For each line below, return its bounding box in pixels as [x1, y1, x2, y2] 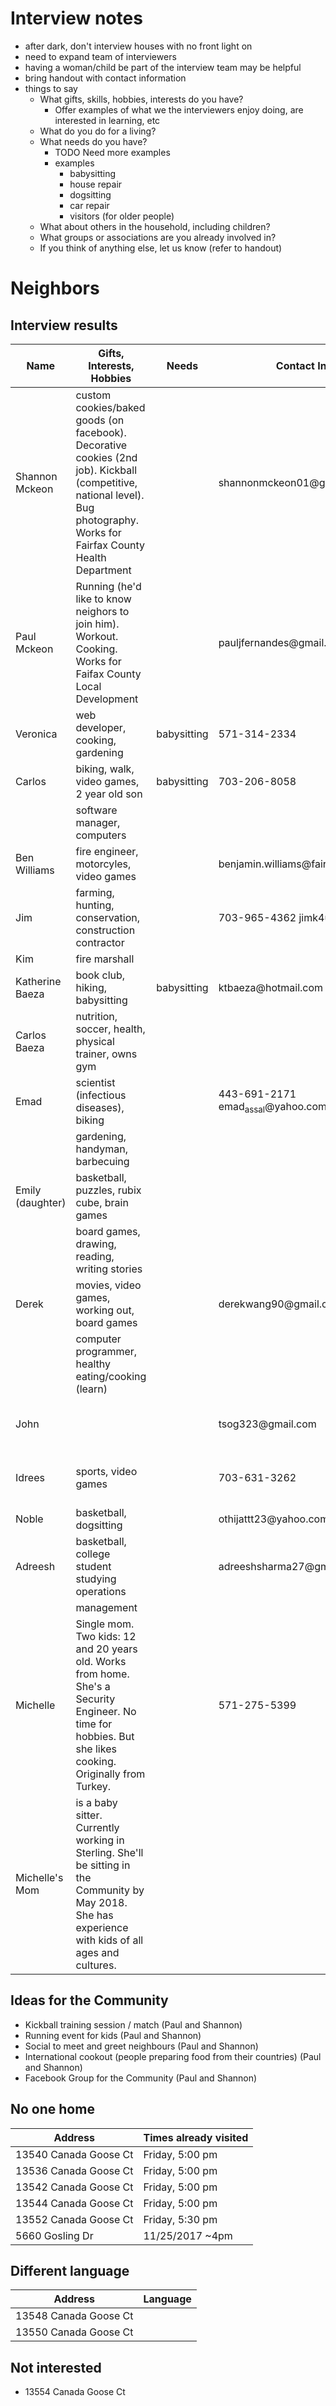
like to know [75, 592, 132, 606]
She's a [75, 1679, 111, 1693]
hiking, [75, 980, 108, 994]
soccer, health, [75, 1022, 146, 1036]
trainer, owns [75, 1047, 138, 1061]
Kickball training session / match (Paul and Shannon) [24, 2018, 243, 2031]
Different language [10, 2262, 130, 2279]
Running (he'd [75, 579, 142, 593]
